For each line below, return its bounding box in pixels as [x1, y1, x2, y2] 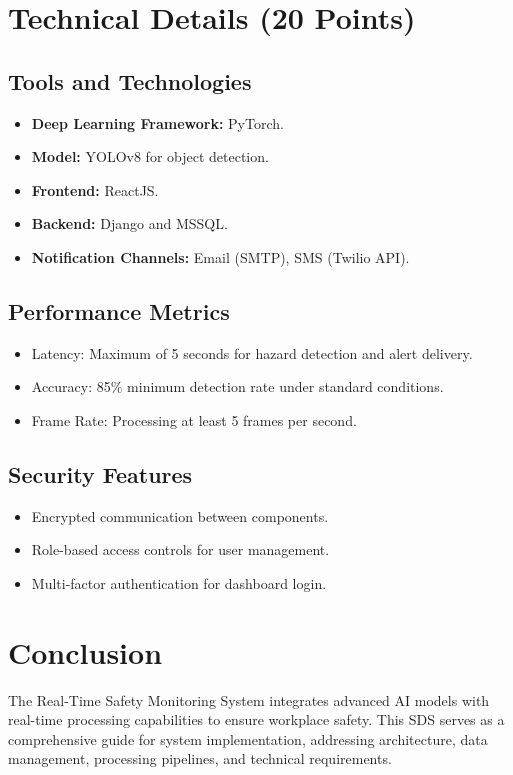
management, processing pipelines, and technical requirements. [8, 748, 392, 769]
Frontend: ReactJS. [31, 179, 159, 200]
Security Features [8, 458, 193, 489]
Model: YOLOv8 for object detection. [31, 146, 269, 167]
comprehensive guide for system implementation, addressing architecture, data [8, 728, 488, 749]
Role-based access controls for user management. [31, 539, 330, 560]
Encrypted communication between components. [31, 505, 329, 526]
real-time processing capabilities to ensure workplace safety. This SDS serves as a [8, 709, 505, 730]
